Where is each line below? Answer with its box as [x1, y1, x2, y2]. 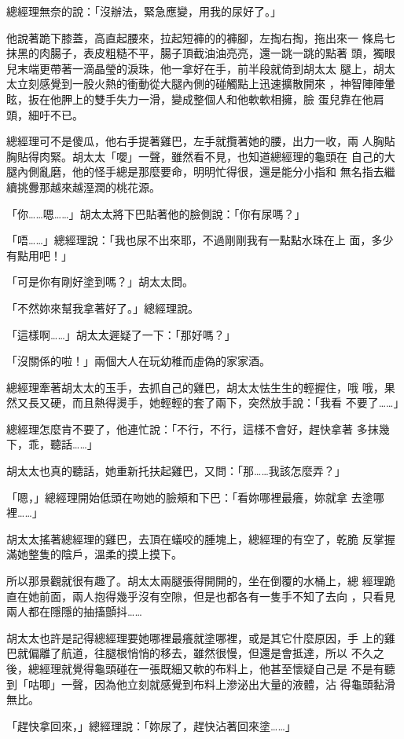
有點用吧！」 [6, 247, 72, 263]
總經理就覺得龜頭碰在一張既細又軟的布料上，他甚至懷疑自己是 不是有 [28, 660, 384, 676]
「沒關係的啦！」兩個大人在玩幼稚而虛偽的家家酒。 [6, 353, 270, 369]
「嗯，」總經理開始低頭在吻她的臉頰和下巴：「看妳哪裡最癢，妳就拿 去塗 [6, 488, 373, 505]
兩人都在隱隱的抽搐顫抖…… [6, 603, 142, 620]
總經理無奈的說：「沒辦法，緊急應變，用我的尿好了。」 [6, 3, 281, 19]
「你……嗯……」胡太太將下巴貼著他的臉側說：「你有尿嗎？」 [6, 205, 306, 221]
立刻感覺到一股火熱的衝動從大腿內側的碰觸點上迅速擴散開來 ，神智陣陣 [17, 75, 384, 92]
